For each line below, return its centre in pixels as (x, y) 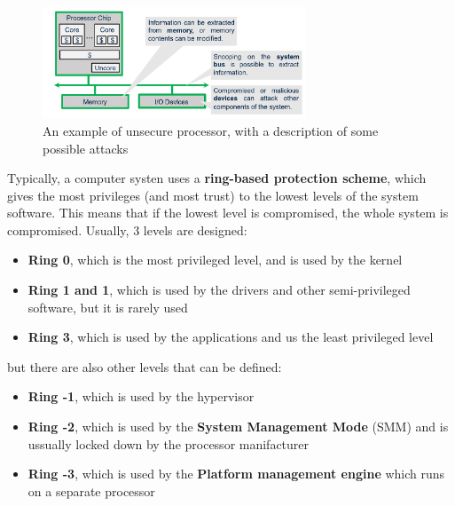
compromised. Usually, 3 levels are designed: (127, 229)
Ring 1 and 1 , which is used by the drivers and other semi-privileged (219, 290)
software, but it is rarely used (108, 307)
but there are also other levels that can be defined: (145, 366)
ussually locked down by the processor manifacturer (169, 443)
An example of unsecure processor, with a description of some (211, 130)
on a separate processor (91, 490)
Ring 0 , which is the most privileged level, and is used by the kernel (215, 260)
